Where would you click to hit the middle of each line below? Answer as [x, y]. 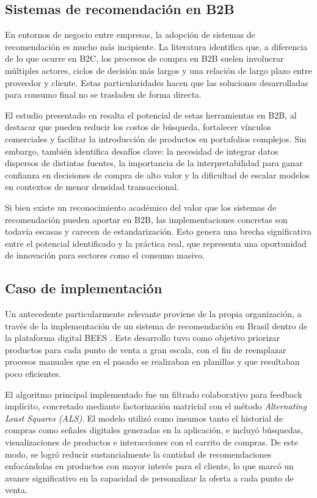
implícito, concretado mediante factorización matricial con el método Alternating [156, 406]
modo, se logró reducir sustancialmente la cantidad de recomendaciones [138, 454]
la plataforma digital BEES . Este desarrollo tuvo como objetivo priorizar [142, 338]
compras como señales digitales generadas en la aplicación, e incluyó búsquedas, [154, 430]
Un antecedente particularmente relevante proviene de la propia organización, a [153, 314]
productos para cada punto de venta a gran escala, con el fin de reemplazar [146, 349]
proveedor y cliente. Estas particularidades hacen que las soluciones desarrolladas [157, 82]
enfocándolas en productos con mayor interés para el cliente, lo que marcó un [149, 466]
